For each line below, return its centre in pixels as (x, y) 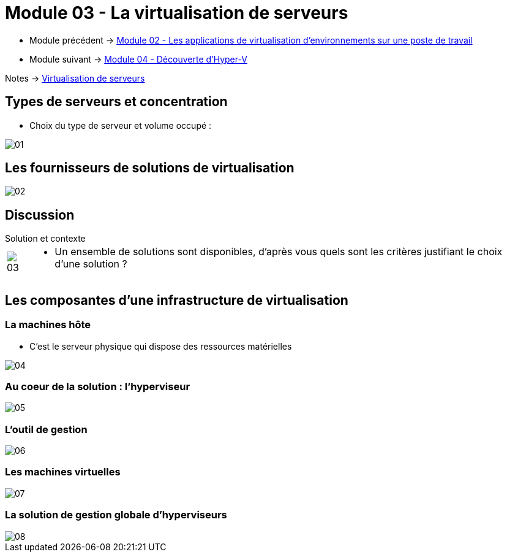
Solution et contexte (45, 239)
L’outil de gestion (46, 429)
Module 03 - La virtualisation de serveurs (177, 13)
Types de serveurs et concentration (116, 102)
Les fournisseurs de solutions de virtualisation (150, 168)
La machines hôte (48, 325)
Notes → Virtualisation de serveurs (75, 78)
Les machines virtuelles (63, 472)
